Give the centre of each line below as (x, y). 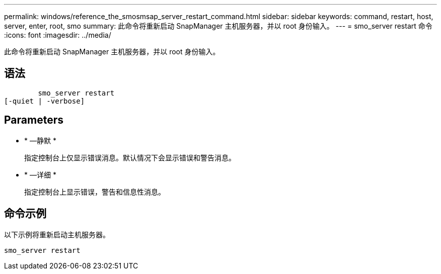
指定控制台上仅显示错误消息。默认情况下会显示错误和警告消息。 (130, 157)
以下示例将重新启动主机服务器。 (57, 234)
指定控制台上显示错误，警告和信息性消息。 (95, 192)
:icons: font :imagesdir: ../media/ (58, 35)
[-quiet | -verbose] (45, 101)
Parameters (34, 120)
